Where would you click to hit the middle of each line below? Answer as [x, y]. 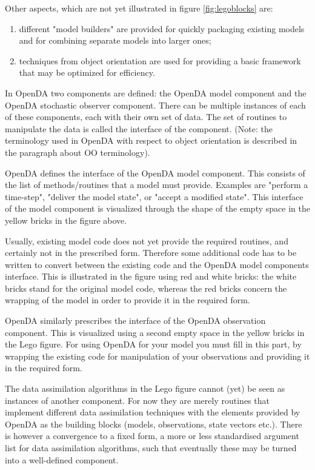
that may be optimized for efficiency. [87, 72]
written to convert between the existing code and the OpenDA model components [157, 264]
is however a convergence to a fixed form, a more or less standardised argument [152, 436]
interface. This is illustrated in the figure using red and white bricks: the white [151, 276]
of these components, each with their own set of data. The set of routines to [146, 117]
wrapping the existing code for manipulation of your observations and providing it [157, 356]
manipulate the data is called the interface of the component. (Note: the [139, 128]
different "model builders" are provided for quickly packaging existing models [162, 28]
